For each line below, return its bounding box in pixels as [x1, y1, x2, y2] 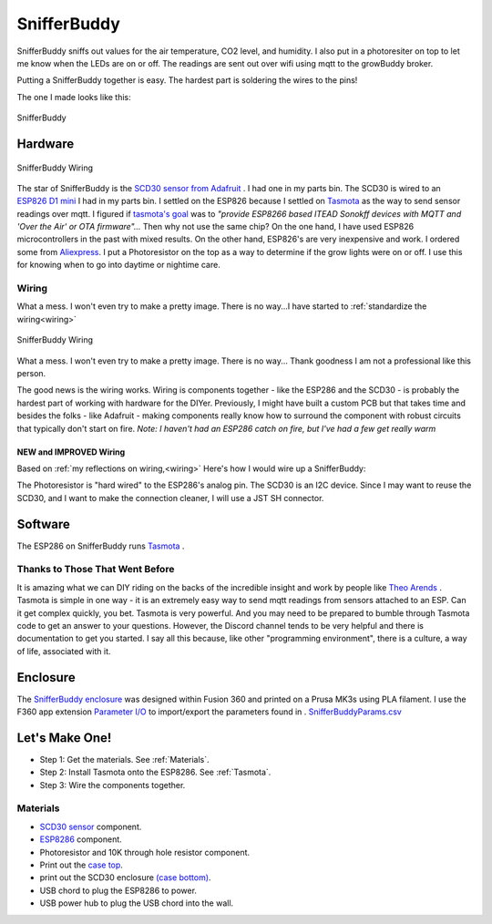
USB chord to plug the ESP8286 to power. [39, 885, 198, 896]
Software [16, 516, 70, 532]
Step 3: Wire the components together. [39, 779, 186, 790]
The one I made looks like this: [16, 91, 131, 102]
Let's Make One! [16, 730, 112, 745]
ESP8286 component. [39, 834, 122, 845]
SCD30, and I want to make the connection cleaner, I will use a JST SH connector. [16, 492, 324, 503]
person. [16, 367, 46, 378]
